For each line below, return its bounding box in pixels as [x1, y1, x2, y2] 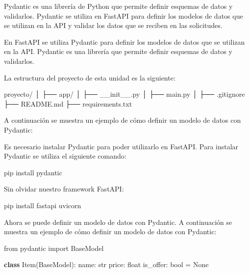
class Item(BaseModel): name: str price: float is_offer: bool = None [4, 259, 209, 270]
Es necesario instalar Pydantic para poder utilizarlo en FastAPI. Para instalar [4, 141, 239, 151]
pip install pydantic [4, 167, 62, 177]
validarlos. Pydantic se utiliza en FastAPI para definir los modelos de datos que [4, 10, 243, 21]
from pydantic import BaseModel [4, 243, 104, 253]
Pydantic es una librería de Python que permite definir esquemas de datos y [4, 1, 233, 11]
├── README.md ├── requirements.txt [4, 98, 132, 109]
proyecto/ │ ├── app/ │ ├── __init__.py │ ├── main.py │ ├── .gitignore [4, 89, 245, 99]
